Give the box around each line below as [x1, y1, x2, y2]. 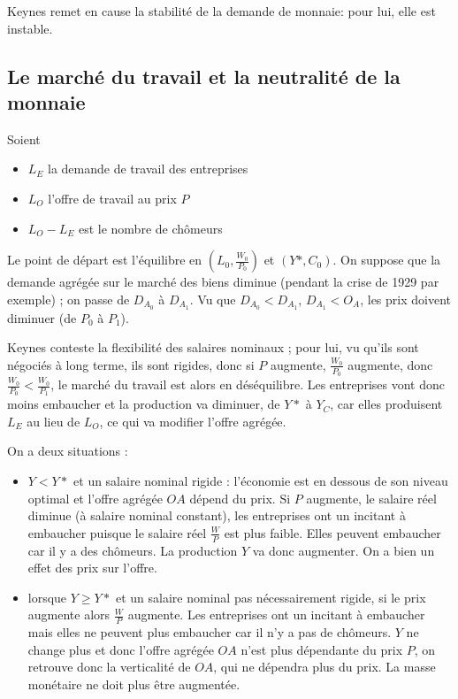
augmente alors [27, 605, 111, 624]
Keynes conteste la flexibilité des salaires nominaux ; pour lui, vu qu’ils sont [7, 338, 419, 357]
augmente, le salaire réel [306, 488, 437, 507]
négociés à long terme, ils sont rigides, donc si [7, 355, 255, 373]
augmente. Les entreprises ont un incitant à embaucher [127, 605, 425, 624]
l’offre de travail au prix [48, 188, 177, 207]
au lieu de [27, 411, 80, 430]
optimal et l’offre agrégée [27, 488, 163, 507]
